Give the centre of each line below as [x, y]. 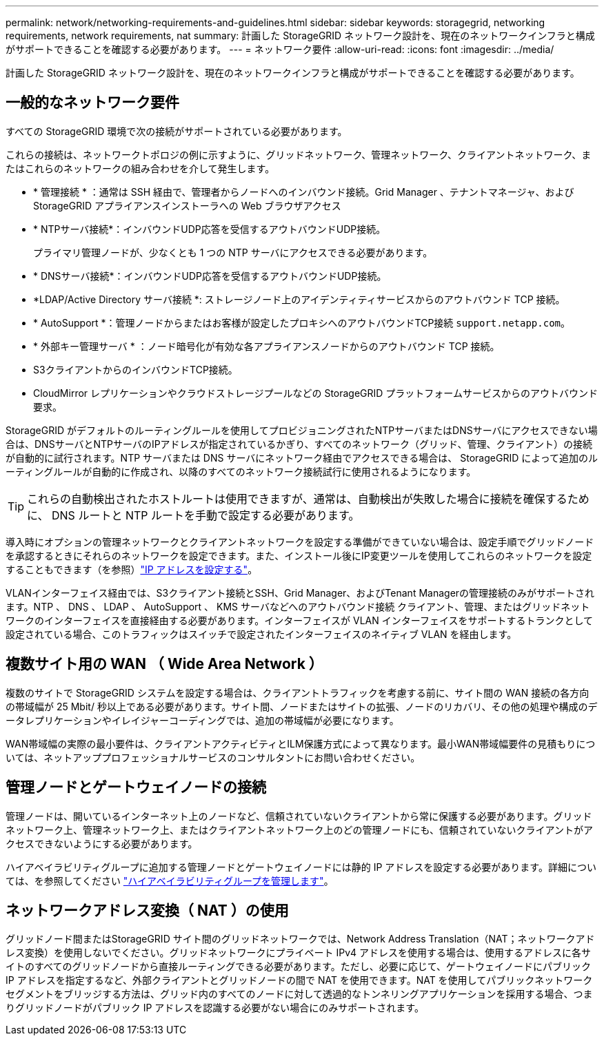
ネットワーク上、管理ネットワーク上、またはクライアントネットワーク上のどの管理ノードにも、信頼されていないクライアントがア [300, 829]
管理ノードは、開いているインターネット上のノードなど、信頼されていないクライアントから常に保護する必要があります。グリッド [299, 816]
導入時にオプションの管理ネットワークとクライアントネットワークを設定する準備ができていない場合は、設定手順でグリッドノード [300, 542]
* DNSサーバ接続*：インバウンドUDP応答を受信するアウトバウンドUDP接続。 [210, 276]
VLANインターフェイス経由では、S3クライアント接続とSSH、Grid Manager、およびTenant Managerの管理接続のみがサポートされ [300, 592]
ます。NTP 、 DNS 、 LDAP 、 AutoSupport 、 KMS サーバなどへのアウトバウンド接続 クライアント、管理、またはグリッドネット [298, 606]
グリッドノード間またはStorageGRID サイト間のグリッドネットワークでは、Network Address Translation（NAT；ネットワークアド [300, 939]
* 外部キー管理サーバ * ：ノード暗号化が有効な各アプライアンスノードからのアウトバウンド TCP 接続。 [266, 346]
